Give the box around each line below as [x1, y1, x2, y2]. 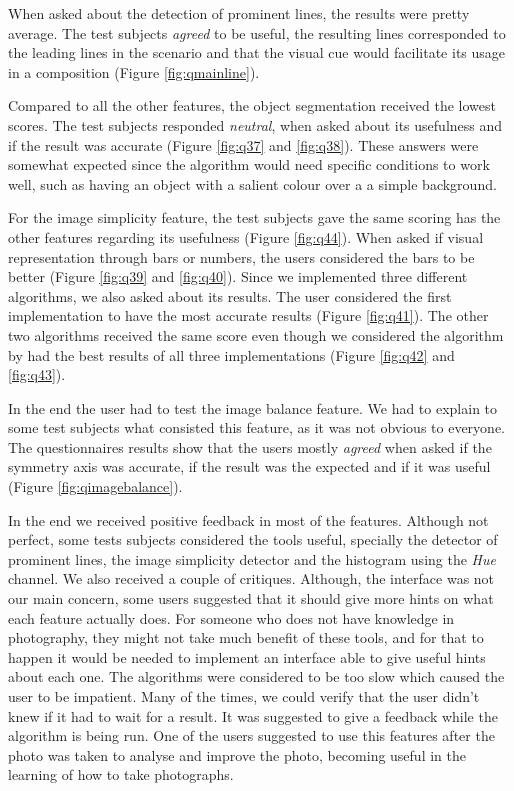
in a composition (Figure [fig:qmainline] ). [8, 61, 260, 82]
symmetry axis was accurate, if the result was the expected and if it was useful [8, 456, 491, 477]
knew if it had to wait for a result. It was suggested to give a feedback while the [8, 705, 498, 726]
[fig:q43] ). [8, 364, 66, 385]
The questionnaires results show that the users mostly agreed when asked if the [8, 436, 492, 457]
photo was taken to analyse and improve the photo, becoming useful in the [8, 744, 466, 765]
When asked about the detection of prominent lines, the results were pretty [8, 3, 470, 23]
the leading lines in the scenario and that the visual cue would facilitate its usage [8, 42, 506, 63]
